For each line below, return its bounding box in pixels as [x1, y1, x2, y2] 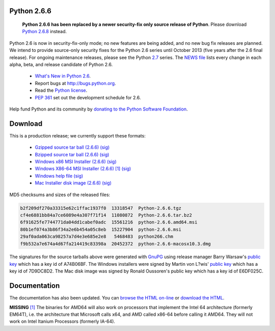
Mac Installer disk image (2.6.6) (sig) [35, 180, 112, 186]
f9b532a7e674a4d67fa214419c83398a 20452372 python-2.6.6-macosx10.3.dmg [20, 241, 211, 246]
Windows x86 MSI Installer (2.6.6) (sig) [35, 158, 117, 164]
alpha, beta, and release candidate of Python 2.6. [9, 61, 113, 67]
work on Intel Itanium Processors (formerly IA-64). [9, 318, 116, 324]
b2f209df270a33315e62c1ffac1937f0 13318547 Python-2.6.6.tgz [20, 205, 182, 211]
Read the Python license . [35, 87, 88, 94]
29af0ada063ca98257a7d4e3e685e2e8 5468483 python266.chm [20, 234, 174, 239]
